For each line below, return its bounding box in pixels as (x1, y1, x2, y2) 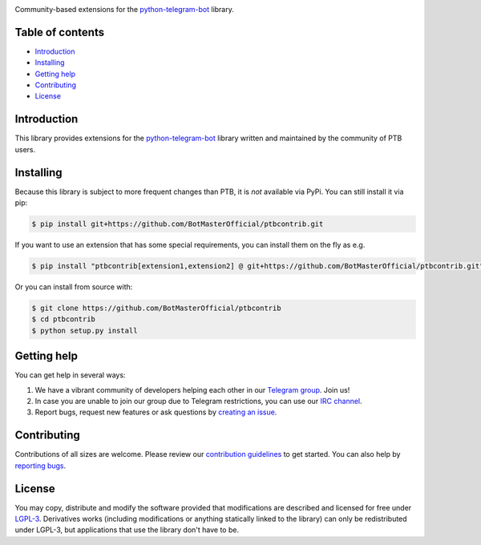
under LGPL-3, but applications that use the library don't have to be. (14, 525, 240, 535)
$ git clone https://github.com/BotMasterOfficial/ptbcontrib (31, 303, 281, 313)
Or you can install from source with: (14, 282, 133, 292)
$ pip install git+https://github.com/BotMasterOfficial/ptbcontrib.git (31, 220, 324, 228)
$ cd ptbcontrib (31, 315, 96, 324)
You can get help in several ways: (14, 370, 126, 380)
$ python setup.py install (31, 325, 138, 335)
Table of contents (14, 25, 104, 39)
